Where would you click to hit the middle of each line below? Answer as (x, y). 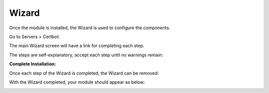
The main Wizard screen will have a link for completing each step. (77, 46)
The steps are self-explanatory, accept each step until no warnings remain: (86, 55)
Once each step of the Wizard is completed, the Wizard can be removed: (84, 73)
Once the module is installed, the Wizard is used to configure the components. (90, 28)
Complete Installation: (33, 64)
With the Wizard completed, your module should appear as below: (77, 82)
